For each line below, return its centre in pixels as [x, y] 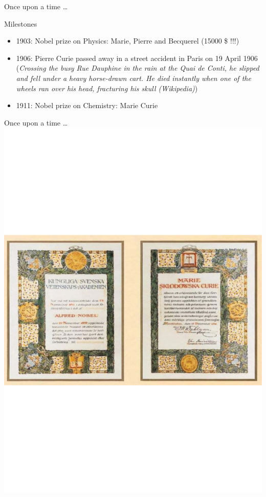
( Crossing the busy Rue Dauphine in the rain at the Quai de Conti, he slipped [138, 68]
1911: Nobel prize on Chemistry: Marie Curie [87, 105]
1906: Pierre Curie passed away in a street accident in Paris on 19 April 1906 [137, 58]
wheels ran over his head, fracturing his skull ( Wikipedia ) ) [107, 88]
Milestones [21, 23]
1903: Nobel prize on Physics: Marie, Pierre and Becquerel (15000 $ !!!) [128, 41]
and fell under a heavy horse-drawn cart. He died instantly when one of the [134, 78]
